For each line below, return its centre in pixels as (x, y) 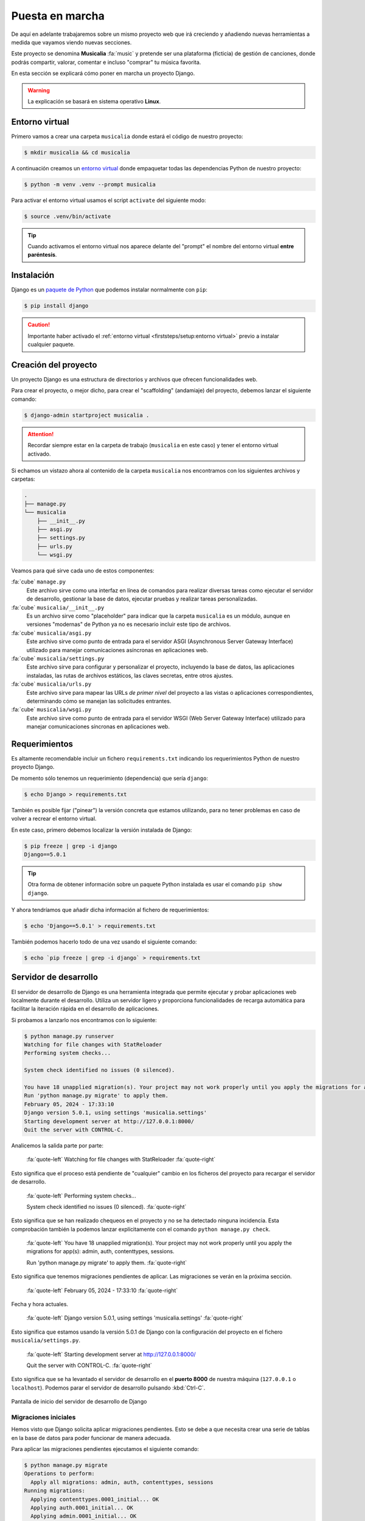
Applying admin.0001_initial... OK (84, 1516)
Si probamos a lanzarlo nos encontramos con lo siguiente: (84, 1020)
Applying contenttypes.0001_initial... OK (95, 1499)
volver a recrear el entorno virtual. (54, 819)
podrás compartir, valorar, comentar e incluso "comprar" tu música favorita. (106, 62)
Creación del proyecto (54, 365)
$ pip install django (56, 306)
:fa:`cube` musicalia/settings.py (58, 658)
